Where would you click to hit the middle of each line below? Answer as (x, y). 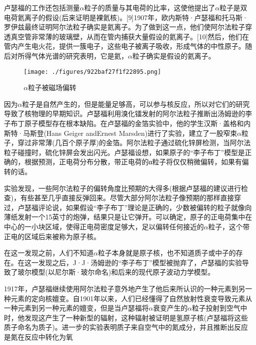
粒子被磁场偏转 (52, 87)
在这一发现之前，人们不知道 (49, 253)
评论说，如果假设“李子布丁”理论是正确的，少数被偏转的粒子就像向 (145, 207)
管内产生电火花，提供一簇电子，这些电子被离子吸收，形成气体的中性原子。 (125, 46)
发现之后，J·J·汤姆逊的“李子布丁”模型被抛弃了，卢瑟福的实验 (140, 262)
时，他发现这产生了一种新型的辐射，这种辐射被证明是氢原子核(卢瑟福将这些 (126, 317)
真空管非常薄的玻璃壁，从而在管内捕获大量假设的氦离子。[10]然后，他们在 (130, 36)
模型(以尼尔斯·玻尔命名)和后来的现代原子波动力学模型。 (123, 272)
